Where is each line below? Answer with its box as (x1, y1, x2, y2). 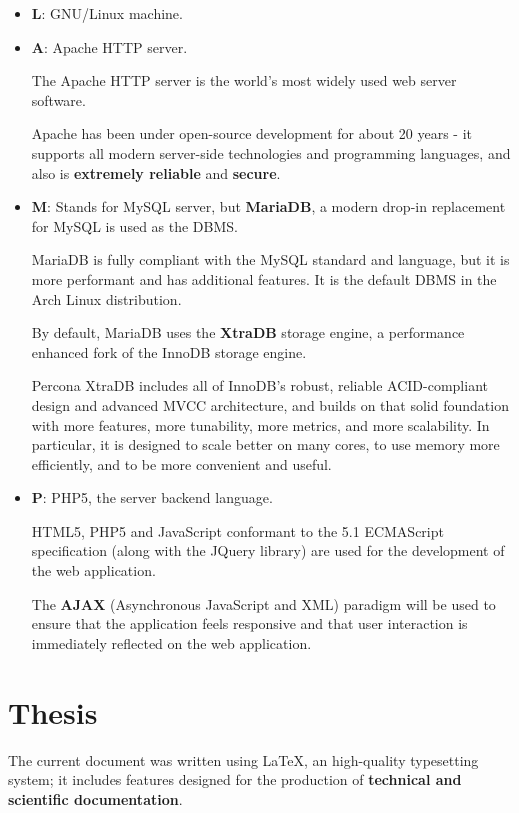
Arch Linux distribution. (31, 288, 182, 309)
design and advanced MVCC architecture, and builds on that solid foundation (31, 394, 509, 415)
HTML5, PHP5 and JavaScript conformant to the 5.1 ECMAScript (31, 520, 444, 541)
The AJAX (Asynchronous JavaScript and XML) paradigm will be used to (31, 593, 496, 614)
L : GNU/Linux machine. (31, 3, 183, 23)
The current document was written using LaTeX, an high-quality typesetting (8, 749, 479, 770)
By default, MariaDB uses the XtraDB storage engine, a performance (31, 322, 465, 343)
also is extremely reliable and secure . (31, 162, 281, 183)
